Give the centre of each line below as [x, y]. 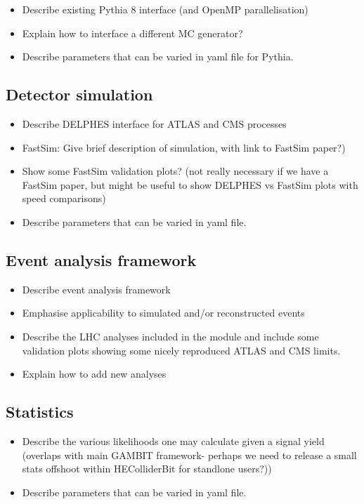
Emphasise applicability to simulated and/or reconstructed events [163, 313]
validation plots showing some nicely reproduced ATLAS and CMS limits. [181, 350]
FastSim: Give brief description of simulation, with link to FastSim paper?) [184, 147]
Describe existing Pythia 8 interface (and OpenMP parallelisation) [165, 9]
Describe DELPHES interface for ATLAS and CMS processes [154, 123]
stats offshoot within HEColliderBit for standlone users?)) [147, 469]
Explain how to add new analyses [94, 374]
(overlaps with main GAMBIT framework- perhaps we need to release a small [189, 455]
